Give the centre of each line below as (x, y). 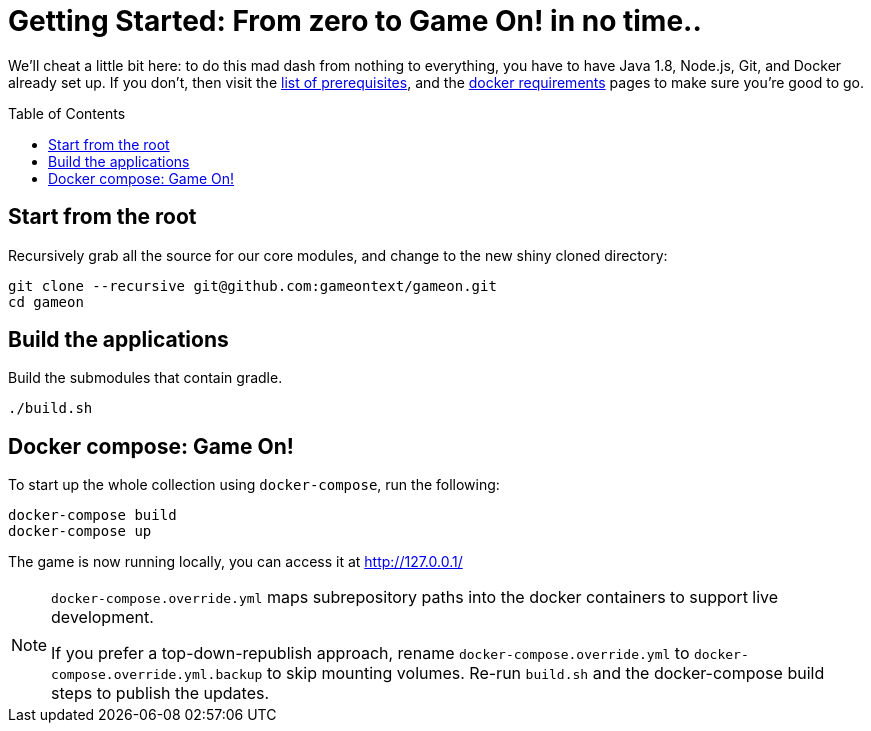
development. (102, 617)
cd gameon (46, 301)
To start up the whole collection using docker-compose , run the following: (254, 485)
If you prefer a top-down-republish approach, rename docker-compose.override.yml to (370, 653)
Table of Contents (67, 113)
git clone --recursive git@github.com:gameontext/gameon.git (252, 285)
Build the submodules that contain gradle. (145, 378)
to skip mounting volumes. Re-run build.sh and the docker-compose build (545, 673)
